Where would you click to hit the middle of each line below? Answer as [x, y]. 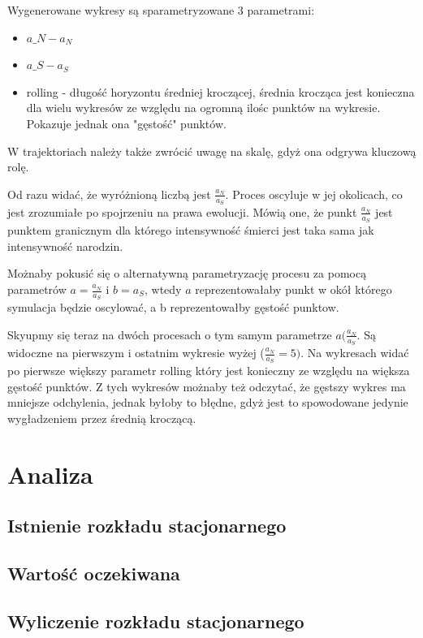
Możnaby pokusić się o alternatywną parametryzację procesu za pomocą [187, 273]
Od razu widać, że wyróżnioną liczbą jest [109, 194]
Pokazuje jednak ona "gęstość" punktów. [126, 123]
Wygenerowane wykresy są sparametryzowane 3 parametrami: [161, 10]
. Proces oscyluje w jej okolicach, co [314, 194]
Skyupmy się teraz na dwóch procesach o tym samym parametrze [170, 334]
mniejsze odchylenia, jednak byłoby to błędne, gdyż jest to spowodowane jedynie [208, 402]
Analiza [50, 474]
